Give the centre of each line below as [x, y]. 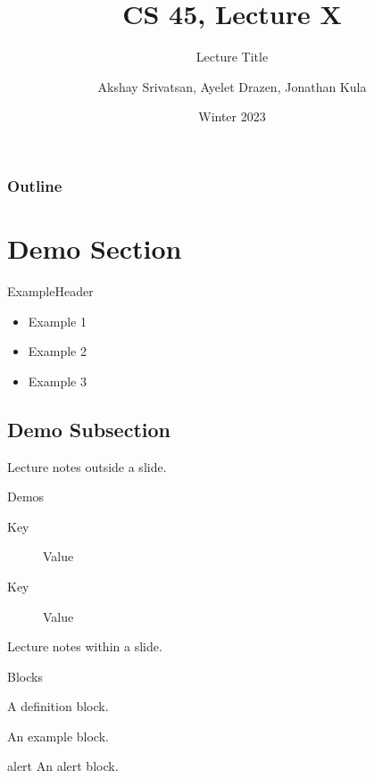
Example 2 [57, 351]
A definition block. [58, 706]
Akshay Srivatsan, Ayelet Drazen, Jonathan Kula [232, 86]
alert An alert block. [63, 766]
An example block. [58, 736]
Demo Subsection [89, 429]
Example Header [50, 290]
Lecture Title [232, 57]
